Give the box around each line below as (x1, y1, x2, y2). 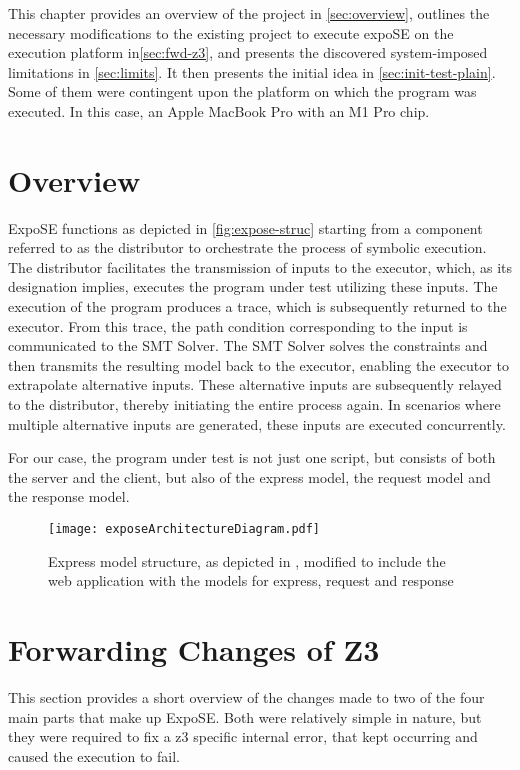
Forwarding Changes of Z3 (8, 629, 380, 670)
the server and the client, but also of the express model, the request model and (8, 466, 491, 487)
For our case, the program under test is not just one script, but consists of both (8, 447, 496, 468)
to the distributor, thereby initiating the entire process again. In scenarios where (8, 394, 501, 415)
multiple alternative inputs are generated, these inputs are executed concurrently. (8, 413, 506, 434)
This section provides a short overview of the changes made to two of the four (8, 686, 485, 707)
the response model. (8, 486, 130, 507)
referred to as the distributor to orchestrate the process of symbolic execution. (8, 237, 487, 258)
